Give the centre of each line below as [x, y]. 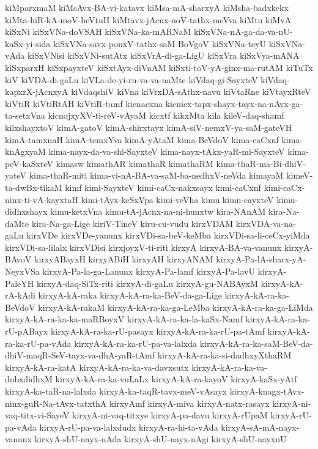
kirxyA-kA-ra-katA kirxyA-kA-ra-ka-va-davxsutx [97, 367]
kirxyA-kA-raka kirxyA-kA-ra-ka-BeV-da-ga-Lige [130, 295]
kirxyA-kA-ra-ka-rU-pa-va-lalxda [136, 343]
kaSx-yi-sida [28, 43]
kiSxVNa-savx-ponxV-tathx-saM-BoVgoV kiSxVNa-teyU [160, 43]
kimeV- [300, 175]
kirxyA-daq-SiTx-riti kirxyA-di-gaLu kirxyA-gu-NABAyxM [147, 283]
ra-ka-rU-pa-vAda [38, 343]
